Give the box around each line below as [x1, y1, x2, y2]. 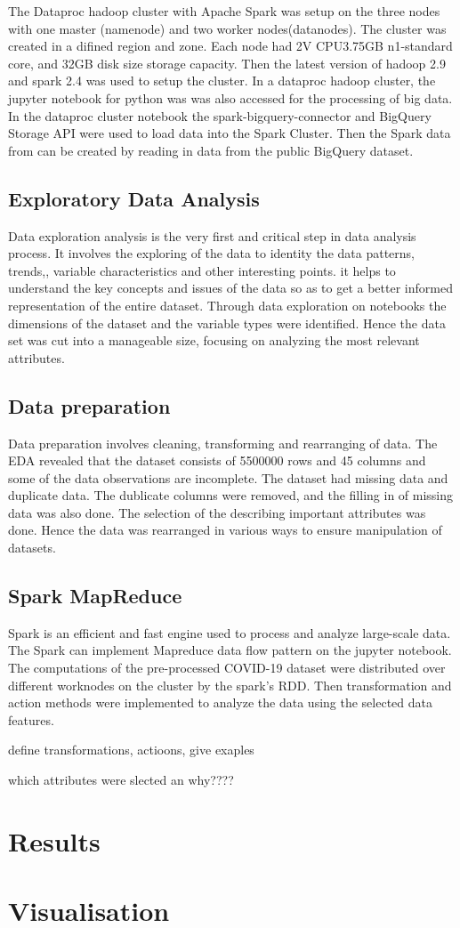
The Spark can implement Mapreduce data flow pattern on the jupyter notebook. [8, 641, 452, 659]
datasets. [8, 538, 56, 557]
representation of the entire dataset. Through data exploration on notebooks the [8, 295, 447, 314]
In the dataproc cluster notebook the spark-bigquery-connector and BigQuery [8, 106, 432, 125]
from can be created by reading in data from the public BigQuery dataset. [8, 141, 414, 159]
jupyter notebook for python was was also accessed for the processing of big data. [8, 88, 453, 107]
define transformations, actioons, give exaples [8, 740, 254, 759]
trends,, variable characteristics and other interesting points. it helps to [8, 261, 396, 279]
